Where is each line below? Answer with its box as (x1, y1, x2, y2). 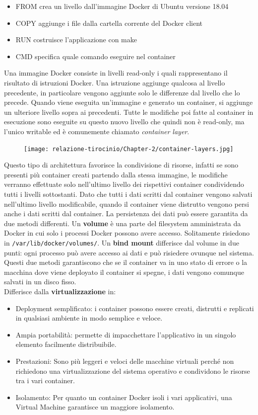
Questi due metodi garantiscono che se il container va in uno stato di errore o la (4, 257, 248, 267)
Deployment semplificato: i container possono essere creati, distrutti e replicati (15, 303, 254, 313)
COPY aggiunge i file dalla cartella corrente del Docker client (15, 17, 202, 28)
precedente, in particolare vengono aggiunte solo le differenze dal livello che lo (4, 87, 240, 97)
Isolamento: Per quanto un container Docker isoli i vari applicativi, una (15, 392, 232, 402)
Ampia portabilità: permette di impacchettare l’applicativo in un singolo (15, 329, 236, 339)
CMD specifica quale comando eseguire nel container (15, 51, 176, 61)
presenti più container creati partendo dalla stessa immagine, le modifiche (4, 169, 228, 179)
